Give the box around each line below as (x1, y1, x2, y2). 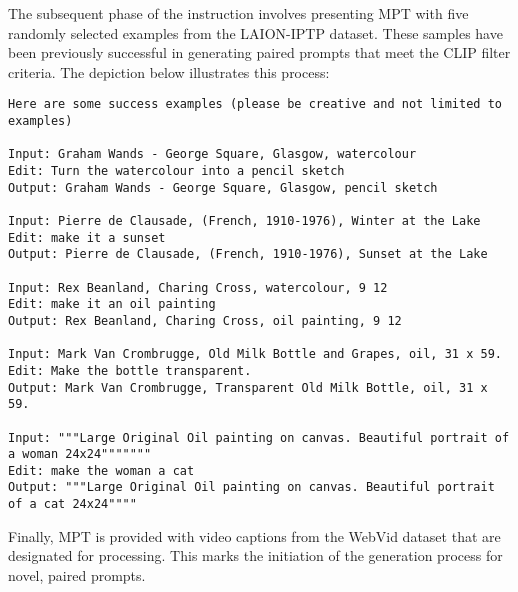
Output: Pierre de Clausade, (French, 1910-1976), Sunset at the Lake (8, 247, 488, 262)
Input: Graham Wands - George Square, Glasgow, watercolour (8, 147, 417, 162)
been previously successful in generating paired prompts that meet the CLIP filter (8, 42, 511, 63)
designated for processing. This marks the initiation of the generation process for (8, 545, 503, 566)
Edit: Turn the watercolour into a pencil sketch (8, 164, 345, 178)
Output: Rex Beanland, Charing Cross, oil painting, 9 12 (8, 313, 402, 328)
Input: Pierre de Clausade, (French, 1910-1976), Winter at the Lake (8, 213, 481, 228)
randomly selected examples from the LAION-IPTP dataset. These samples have (8, 22, 503, 43)
